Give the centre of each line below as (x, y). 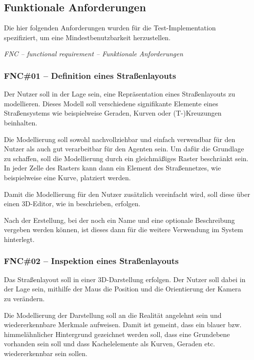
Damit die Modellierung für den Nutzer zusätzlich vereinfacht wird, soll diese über (127, 194)
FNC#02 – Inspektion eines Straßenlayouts (91, 261)
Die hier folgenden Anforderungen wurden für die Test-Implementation (110, 28)
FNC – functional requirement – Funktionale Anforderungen (94, 54)
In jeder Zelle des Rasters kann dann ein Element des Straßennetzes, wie (113, 168)
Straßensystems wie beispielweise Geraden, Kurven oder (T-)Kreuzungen (113, 113)
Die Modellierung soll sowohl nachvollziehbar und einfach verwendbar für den (120, 139)
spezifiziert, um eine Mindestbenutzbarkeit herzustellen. (87, 37)
